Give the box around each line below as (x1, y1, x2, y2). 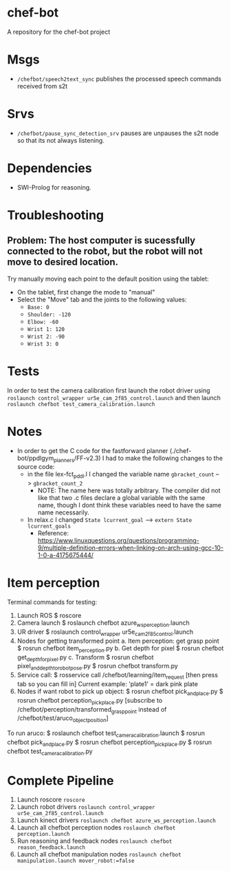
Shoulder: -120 (27, 311, 71, 318)
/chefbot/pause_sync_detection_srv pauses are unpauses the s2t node (16, 129, 219, 137)
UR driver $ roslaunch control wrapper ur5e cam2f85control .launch (16, 628, 194, 637)
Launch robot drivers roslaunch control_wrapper (16, 803, 155, 811)
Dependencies (7, 161, 92, 176)
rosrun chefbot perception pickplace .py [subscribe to (16, 696, 163, 706)
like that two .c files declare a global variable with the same (37, 494, 206, 502)
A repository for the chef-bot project (7, 28, 111, 36)
